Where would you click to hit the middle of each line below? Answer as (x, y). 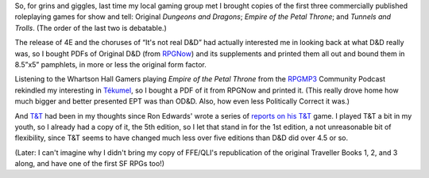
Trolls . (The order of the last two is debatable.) (91, 28)
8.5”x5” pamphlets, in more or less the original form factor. (110, 64)
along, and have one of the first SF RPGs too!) (90, 164)
